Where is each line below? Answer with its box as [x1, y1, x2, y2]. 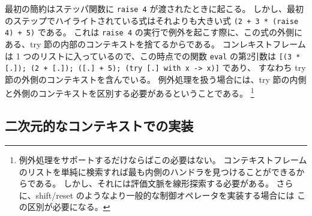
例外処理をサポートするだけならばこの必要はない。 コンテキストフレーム [19, 153, 307, 166]
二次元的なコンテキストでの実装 [5, 116, 194, 135]
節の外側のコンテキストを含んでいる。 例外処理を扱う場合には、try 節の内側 [5, 73, 307, 85]
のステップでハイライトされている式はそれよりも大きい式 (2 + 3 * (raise [5, 14, 299, 26]
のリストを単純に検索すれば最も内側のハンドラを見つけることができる [19, 165, 296, 178]
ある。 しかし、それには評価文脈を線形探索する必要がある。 [35, 177, 274, 190]
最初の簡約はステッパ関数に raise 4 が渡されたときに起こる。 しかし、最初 [5, 2, 304, 14]
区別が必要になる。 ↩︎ [27, 200, 110, 213]
